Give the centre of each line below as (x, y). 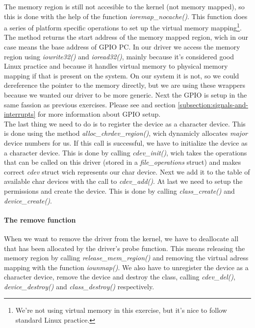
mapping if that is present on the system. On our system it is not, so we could (122, 75)
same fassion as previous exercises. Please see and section (90, 104)
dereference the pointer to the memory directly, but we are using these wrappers (125, 85)
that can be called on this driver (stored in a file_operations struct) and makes (123, 162)
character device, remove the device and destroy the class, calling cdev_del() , (120, 277)
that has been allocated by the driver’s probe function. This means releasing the (125, 248)
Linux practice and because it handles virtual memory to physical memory (116, 66)
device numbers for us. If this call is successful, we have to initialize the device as (126, 142)
